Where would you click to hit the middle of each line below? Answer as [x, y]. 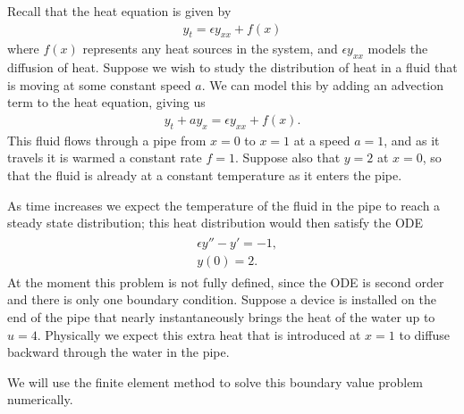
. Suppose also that [287, 157]
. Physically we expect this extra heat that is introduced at [199, 334]
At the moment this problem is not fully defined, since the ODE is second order [226, 282]
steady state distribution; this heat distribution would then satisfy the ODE [215, 223]
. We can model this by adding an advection [323, 84]
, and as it [412, 140]
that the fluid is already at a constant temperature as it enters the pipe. [205, 175]
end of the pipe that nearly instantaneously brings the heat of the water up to [221, 317]
